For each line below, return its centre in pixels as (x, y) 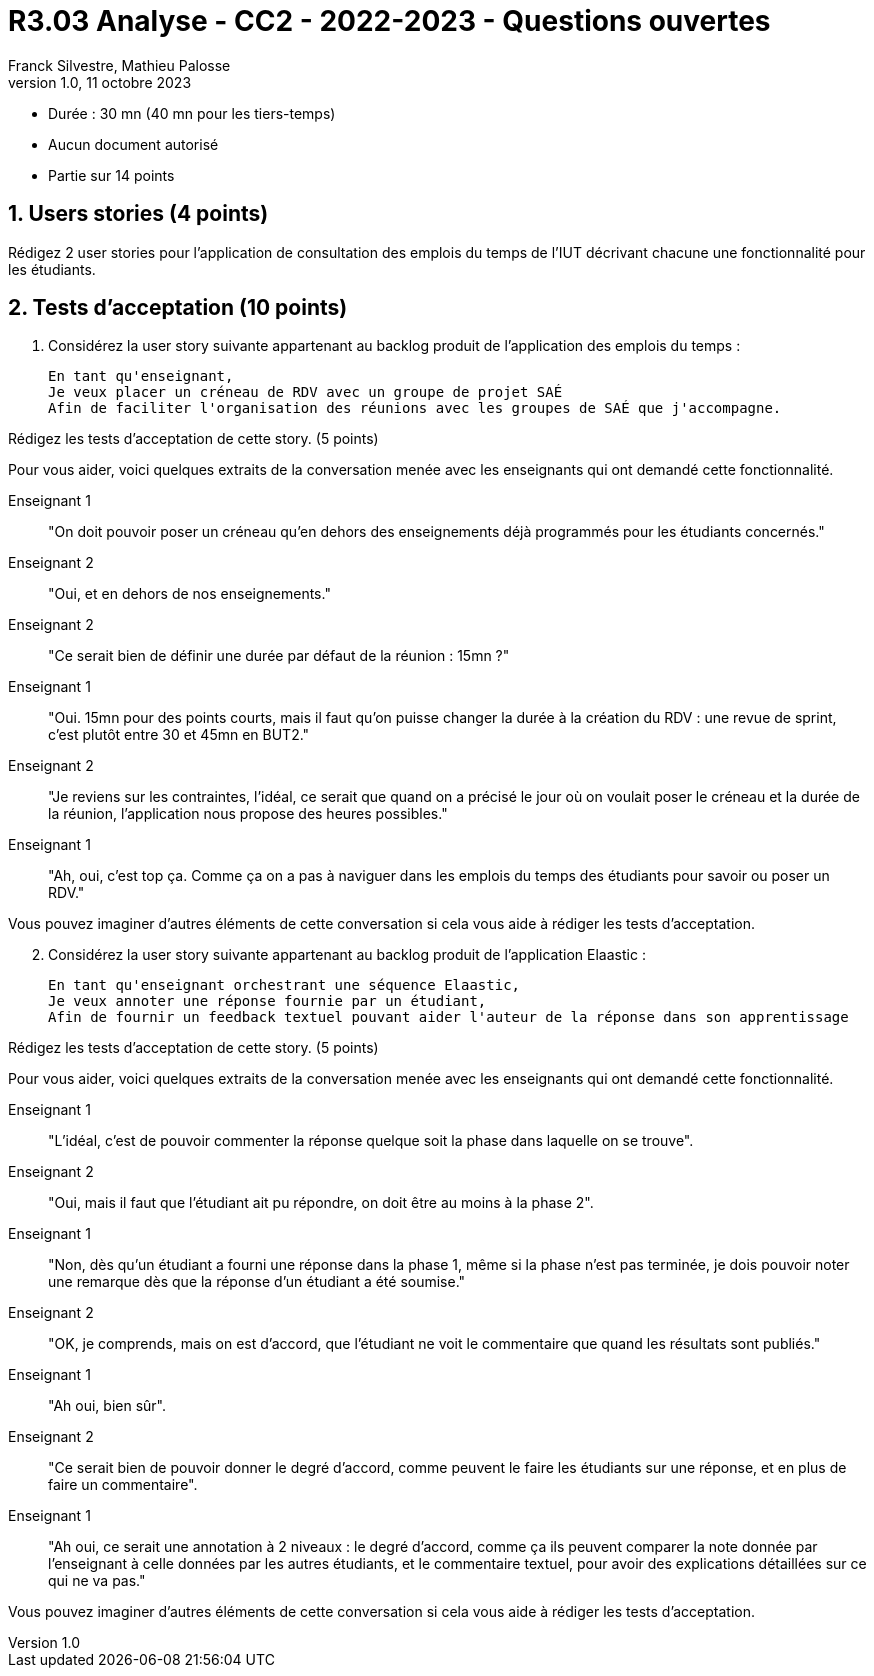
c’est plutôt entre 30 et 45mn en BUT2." (179, 735)
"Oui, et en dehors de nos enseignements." (189, 594)
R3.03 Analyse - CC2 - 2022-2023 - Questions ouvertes (389, 21)
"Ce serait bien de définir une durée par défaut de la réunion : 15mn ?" (279, 656)
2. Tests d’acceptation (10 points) (178, 308)
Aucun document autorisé (133, 144)
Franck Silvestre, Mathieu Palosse (119, 65)
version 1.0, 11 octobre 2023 (100, 82)
